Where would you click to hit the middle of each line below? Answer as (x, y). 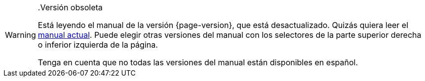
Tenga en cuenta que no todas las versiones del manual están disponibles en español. (198, 62)
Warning (20, 35)
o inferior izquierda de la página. (98, 45)
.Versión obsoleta (70, 7)
